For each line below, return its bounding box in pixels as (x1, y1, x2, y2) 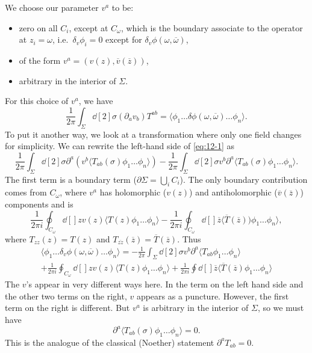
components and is (5, 197, 73, 210)
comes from (5, 186, 47, 198)
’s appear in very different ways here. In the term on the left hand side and (26, 278, 304, 290)
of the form (19, 54, 61, 66)
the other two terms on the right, (5, 289, 127, 302)
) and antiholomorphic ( (189, 186, 278, 198)
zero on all (19, 21, 58, 34)
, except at (69, 21, 108, 34)
